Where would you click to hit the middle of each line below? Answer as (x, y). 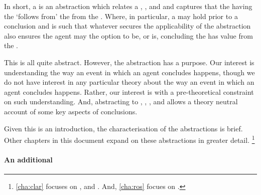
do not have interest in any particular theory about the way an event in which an (129, 82)
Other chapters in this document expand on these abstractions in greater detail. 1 (129, 139)
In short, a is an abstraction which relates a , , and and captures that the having (128, 6)
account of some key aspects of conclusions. (71, 111)
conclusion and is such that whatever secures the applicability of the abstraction (127, 26)
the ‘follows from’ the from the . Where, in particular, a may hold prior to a (121, 16)
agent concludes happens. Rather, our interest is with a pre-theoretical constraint (129, 91)
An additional (28, 159)
